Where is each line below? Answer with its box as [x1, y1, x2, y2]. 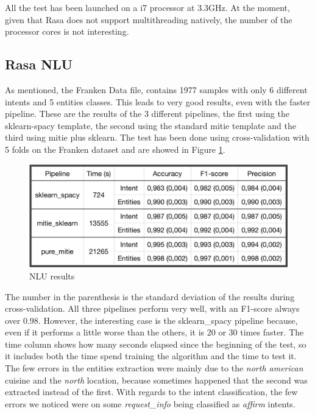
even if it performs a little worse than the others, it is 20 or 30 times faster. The [5, 326, 304, 339]
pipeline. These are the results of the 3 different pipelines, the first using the [5, 107, 289, 120]
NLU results [29, 269, 75, 282]
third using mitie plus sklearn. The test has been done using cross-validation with [5, 131, 310, 144]
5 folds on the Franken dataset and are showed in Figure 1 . [5, 142, 225, 155]
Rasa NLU [5, 55, 73, 74]
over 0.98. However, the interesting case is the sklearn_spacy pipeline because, [5, 314, 298, 326]
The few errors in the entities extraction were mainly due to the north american [5, 362, 303, 374]
